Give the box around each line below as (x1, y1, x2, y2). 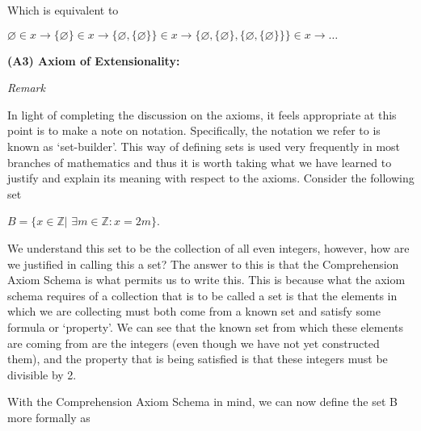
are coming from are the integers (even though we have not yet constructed (7, 334, 380, 351)
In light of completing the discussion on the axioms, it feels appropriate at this (7, 106, 397, 123)
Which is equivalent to (7, 2, 119, 18)
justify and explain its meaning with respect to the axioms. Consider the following (7, 169, 415, 186)
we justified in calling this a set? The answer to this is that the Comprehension (7, 255, 399, 272)
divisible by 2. (7, 366, 77, 383)
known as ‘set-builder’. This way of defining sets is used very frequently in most (7, 137, 401, 154)
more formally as (7, 408, 91, 425)
